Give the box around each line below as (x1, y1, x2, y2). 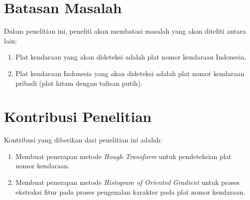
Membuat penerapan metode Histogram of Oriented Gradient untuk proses (15, 177, 240, 187)
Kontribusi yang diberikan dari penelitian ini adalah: (4, 135, 162, 145)
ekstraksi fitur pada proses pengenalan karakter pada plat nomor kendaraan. (15, 186, 246, 197)
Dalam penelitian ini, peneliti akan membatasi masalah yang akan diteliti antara (4, 26, 246, 36)
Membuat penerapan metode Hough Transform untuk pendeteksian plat (15, 151, 232, 161)
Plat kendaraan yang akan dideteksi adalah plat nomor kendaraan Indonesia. (15, 52, 247, 62)
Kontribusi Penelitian (4, 106, 152, 126)
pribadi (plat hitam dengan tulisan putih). (15, 78, 142, 88)
